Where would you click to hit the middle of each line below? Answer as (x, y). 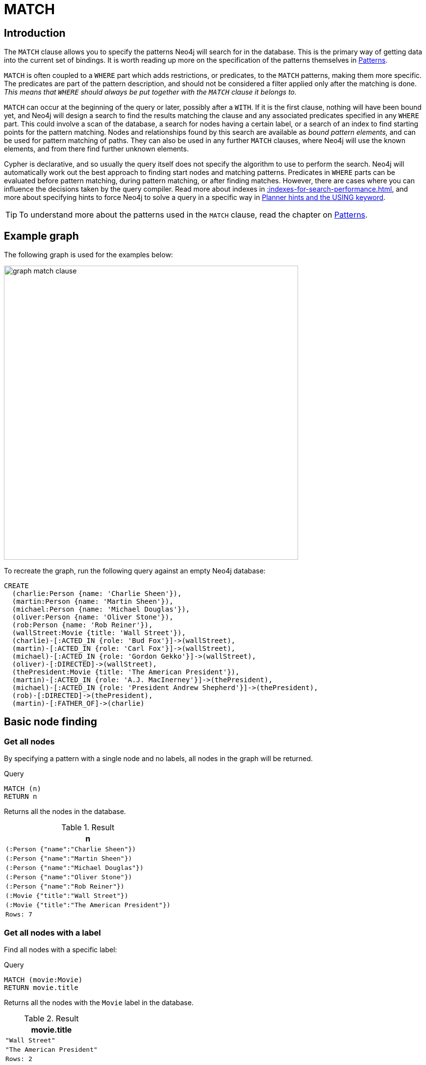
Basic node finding (51, 722)
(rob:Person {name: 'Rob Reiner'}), (82, 625)
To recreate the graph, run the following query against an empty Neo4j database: (135, 571)
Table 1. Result (88, 828)
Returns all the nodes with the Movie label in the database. (99, 1002)
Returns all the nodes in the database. (65, 812)
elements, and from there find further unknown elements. (96, 149)
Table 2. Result (51, 1018)
